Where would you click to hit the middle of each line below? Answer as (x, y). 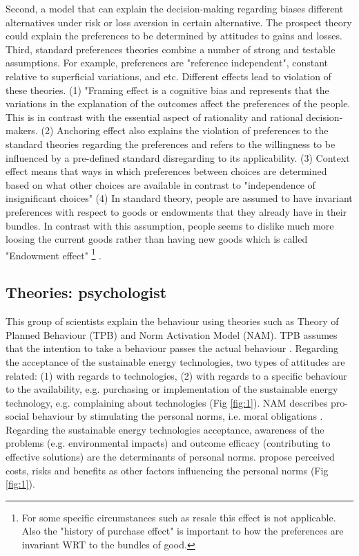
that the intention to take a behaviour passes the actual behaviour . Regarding (172, 348)
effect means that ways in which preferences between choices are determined (166, 171)
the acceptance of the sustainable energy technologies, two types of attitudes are (175, 361)
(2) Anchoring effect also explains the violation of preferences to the (185, 130)
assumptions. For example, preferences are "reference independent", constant (167, 63)
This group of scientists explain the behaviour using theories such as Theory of (172, 321)
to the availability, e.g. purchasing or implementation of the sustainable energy (172, 389)
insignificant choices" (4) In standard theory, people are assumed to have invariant (179, 198)
